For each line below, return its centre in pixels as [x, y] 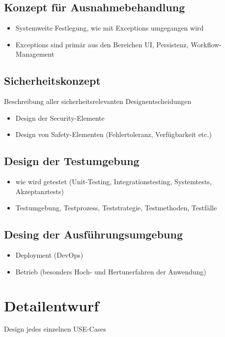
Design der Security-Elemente [60, 118]
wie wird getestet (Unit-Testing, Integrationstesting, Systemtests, [113, 182]
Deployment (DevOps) [49, 255]
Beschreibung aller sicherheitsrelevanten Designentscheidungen [98, 101]
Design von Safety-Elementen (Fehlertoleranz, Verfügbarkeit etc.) [113, 134]
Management [35, 54]
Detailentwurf [52, 305]
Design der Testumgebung [72, 161]
